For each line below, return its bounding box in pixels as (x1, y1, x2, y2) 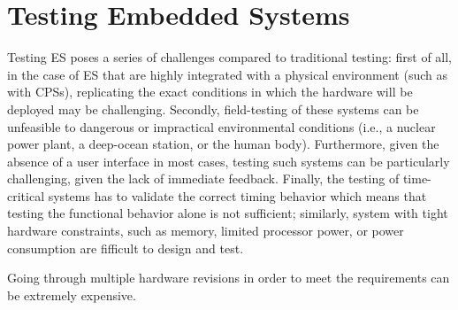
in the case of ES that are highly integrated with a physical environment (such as (7, 65, 448, 83)
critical (7, 186, 45, 205)
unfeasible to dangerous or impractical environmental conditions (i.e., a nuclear (7, 117, 436, 136)
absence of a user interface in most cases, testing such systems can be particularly (7, 151, 450, 170)
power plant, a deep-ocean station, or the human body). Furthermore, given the (7, 135, 439, 153)
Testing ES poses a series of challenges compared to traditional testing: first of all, (7, 48, 453, 66)
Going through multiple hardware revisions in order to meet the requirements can (7, 268, 450, 287)
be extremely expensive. (7, 285, 136, 304)
